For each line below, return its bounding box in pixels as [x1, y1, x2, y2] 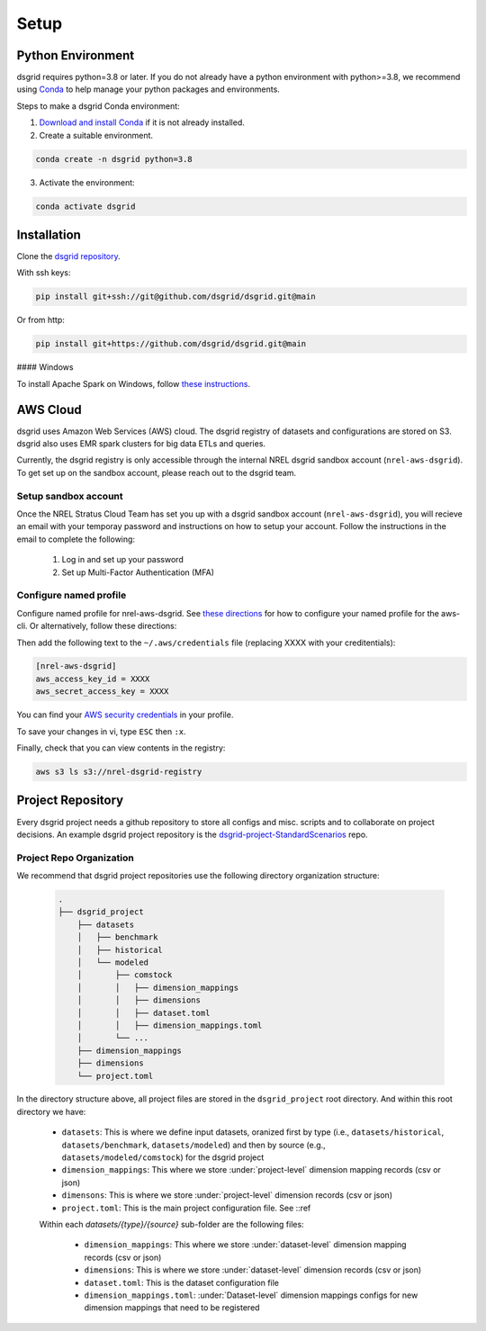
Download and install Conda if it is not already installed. [39, 117, 245, 128]
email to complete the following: [16, 534, 135, 544]
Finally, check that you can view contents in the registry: [16, 742, 226, 753]
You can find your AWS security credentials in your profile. [16, 709, 234, 720]
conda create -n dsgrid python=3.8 [35, 154, 193, 164]
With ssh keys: [16, 267, 71, 278]
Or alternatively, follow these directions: [29, 621, 177, 632]
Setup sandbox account [16, 490, 123, 502]
